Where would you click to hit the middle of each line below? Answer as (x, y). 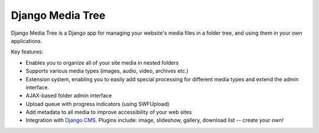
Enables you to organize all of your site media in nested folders (102, 62)
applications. (27, 41)
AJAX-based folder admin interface (69, 96)
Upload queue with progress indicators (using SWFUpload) (97, 104)
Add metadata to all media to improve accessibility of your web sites (109, 112)
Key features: (27, 52)
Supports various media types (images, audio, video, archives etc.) (107, 71)
